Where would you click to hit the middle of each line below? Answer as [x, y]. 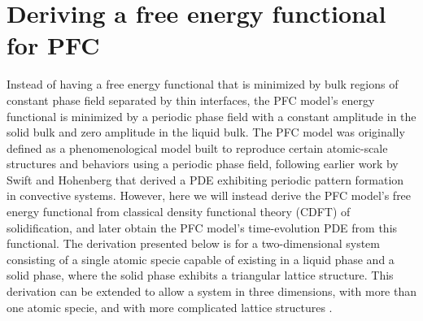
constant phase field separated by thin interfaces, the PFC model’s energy [191, 100]
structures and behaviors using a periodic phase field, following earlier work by [203, 164]
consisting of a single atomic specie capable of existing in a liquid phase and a [201, 259]
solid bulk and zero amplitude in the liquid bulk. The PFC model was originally [206, 132]
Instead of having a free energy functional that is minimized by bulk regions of [203, 84]
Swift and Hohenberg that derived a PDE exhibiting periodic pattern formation [205, 179]
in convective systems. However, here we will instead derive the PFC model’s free [209, 195]
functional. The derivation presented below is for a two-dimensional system [193, 243]
